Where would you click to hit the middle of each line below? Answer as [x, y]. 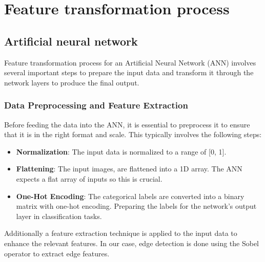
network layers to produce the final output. [72, 82]
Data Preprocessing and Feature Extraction [96, 105]
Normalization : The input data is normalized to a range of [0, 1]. [121, 151]
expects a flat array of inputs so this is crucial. [89, 178]
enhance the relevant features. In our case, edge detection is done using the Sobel [131, 243]
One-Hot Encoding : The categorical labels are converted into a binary [130, 196]
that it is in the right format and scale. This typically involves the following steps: [133, 134]
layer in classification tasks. [59, 216]
